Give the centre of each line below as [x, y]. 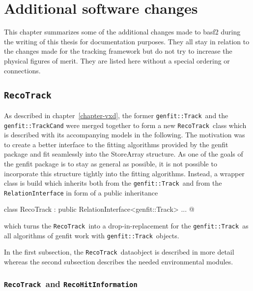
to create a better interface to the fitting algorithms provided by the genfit [116, 144]
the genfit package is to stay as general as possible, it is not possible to [111, 163]
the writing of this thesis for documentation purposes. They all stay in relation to [127, 41]
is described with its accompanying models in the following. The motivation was [125, 135]
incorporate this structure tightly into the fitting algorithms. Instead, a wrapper [124, 173]
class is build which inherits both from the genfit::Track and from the [113, 183]
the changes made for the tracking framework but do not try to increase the [118, 51]
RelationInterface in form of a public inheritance [81, 192]
